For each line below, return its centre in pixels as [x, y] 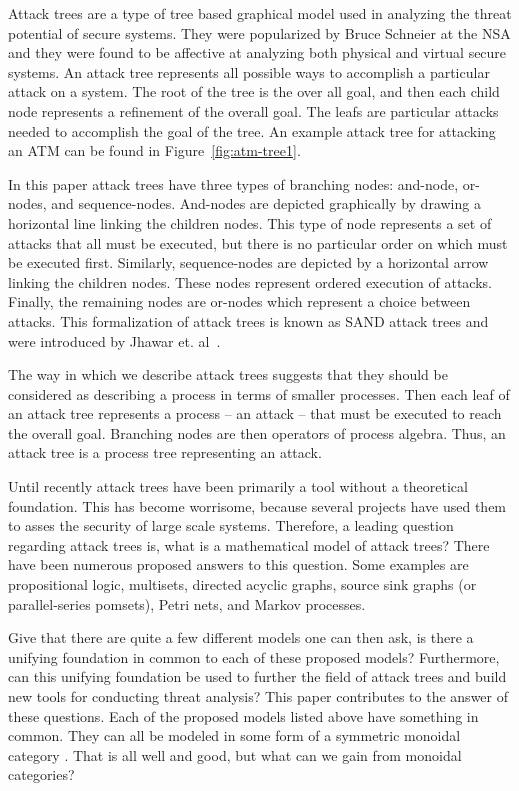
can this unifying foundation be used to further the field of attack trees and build [257, 676]
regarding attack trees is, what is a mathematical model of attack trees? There [249, 544]
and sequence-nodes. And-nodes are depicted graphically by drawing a [266, 203]
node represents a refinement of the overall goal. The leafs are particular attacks [253, 110]
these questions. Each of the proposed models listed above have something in [243, 715]
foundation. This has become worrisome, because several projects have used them [257, 505]
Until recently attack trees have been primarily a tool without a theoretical [238, 486]
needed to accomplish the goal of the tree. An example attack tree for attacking [252, 130]
